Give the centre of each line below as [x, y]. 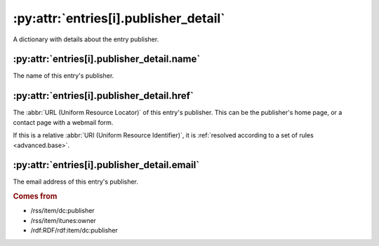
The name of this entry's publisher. [64, 76]
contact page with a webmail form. [63, 122]
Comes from [35, 196]
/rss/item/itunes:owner [63, 220]
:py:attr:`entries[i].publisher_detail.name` [107, 59]
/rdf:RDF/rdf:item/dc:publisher [74, 231]
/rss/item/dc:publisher [62, 211]
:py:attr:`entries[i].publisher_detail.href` [104, 96]
